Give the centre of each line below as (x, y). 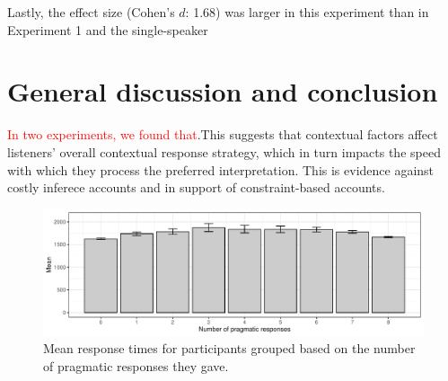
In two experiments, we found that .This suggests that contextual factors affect (223, 134)
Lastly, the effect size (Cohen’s (91, 12)
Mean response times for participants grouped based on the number (229, 348)
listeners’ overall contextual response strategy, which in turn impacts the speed (224, 151)
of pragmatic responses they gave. (136, 366)
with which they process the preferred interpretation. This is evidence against (221, 169)
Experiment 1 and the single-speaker (108, 29)
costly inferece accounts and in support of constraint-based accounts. (196, 187)
